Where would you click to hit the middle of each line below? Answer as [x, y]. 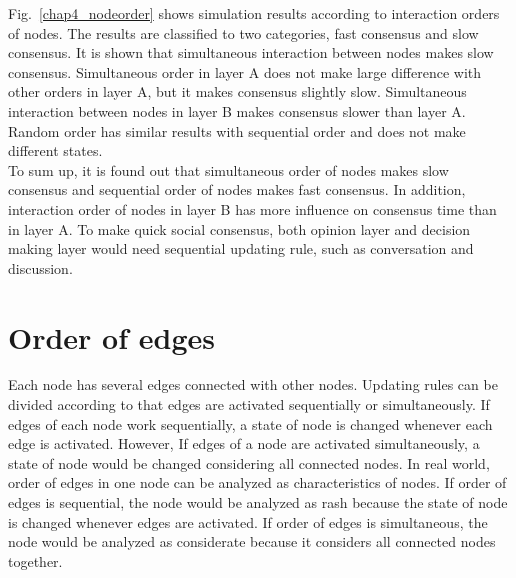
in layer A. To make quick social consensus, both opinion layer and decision [239, 228]
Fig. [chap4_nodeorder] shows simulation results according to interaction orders [254, 13]
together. [35, 560]
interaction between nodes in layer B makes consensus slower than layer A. [237, 110]
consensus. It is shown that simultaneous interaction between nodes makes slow [251, 52]
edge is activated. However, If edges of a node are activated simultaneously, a [244, 443]
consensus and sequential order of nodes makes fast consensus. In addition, [237, 189]
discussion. [40, 267]
